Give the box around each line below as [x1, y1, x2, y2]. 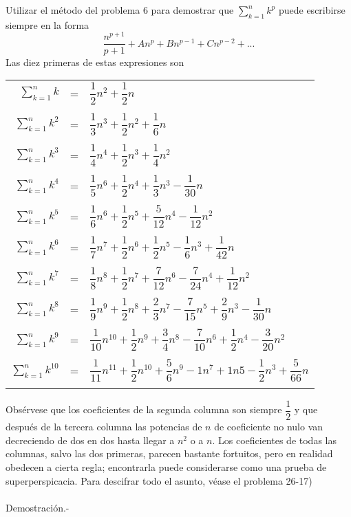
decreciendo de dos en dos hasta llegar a [6, 432, 175, 447]
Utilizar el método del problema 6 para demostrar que [6, 3, 234, 16]
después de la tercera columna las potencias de [6, 419, 202, 434]
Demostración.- [6, 500, 70, 514]
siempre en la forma [6, 17, 89, 32]
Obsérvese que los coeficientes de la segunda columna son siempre [6, 402, 282, 417]
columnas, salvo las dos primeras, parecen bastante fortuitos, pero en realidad [6, 446, 333, 461]
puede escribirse [278, 3, 345, 16]
